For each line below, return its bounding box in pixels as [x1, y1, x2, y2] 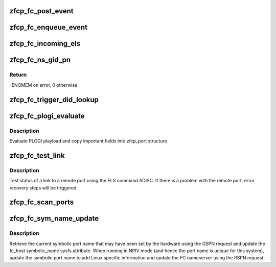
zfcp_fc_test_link [9, 151, 65, 160]
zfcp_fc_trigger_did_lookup [9, 95, 99, 104]
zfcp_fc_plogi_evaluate [9, 111, 85, 120]
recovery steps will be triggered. [9, 184, 78, 191]
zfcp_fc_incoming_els [9, 39, 81, 48]
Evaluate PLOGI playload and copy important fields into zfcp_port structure [9, 138, 167, 144]
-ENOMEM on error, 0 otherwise [9, 82, 78, 88]
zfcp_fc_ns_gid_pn [9, 56, 71, 64]
